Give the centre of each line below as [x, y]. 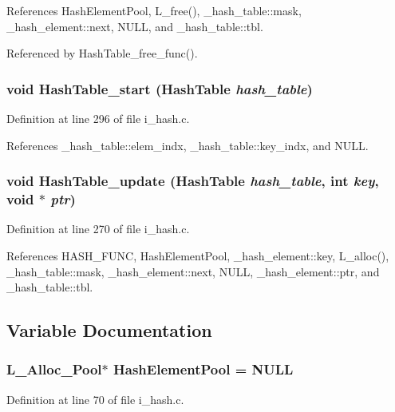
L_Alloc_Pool [54, 369]
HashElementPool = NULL [203, 369]
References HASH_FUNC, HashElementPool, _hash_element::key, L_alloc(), [198, 255]
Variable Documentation [109, 330]
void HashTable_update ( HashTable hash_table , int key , [193, 181]
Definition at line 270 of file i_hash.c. [98, 229]
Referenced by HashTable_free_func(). [102, 53]
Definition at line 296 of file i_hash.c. [98, 118]
